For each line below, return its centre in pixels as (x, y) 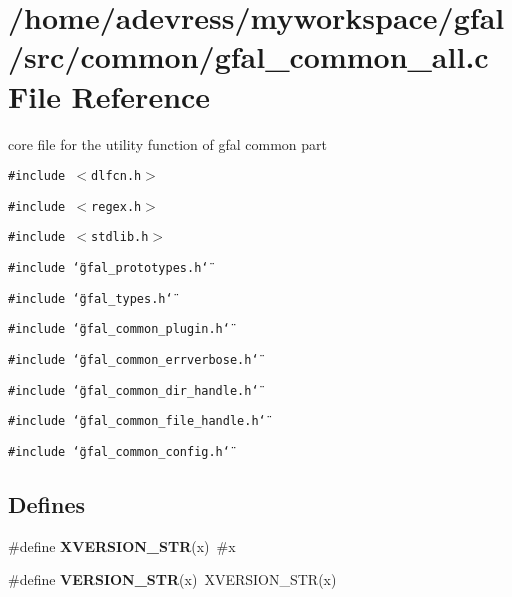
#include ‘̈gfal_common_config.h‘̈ (119, 452)
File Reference (109, 95)
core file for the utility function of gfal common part (168, 143)
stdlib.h (120, 237)
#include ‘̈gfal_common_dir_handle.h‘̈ (133, 390)
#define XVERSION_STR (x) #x (122, 545)
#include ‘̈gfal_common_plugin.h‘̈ (119, 329)
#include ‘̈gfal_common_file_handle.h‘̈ (137, 421)
